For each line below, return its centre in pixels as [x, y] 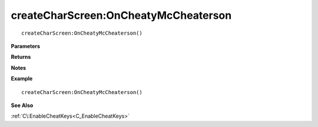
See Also [22, 105]
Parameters [26, 46]
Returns [21, 57]
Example [22, 79]
